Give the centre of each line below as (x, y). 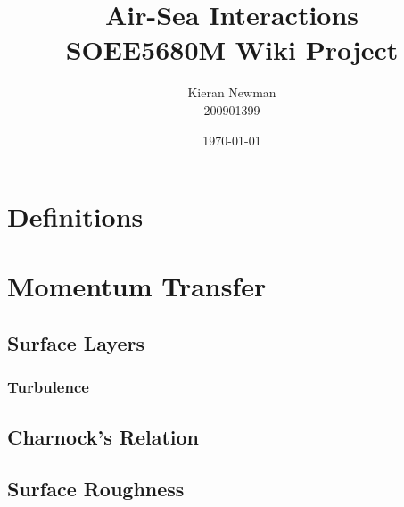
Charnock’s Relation (103, 436)
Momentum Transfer (137, 286)
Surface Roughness (96, 489)
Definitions (75, 216)
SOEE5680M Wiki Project (232, 50)
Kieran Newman (232, 92)
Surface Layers (76, 343)
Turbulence (48, 387)
